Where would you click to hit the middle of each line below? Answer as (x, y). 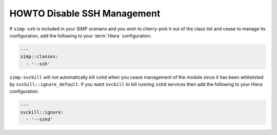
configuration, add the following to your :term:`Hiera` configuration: (81, 35)
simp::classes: (39, 57)
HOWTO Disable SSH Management (85, 13)
